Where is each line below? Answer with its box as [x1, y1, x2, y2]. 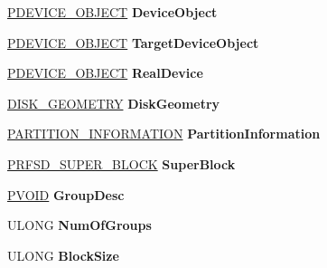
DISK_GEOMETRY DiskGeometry [7, 93, 220, 112]
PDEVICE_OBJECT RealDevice [7, 63, 203, 82]
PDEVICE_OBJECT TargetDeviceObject [7, 33, 259, 52]
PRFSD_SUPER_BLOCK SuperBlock [7, 154, 236, 173]
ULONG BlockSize [7, 245, 119, 264]
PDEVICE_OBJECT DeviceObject [7, 3, 218, 21]
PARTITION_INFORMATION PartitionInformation [7, 124, 321, 143]
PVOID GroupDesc [7, 185, 125, 204]
